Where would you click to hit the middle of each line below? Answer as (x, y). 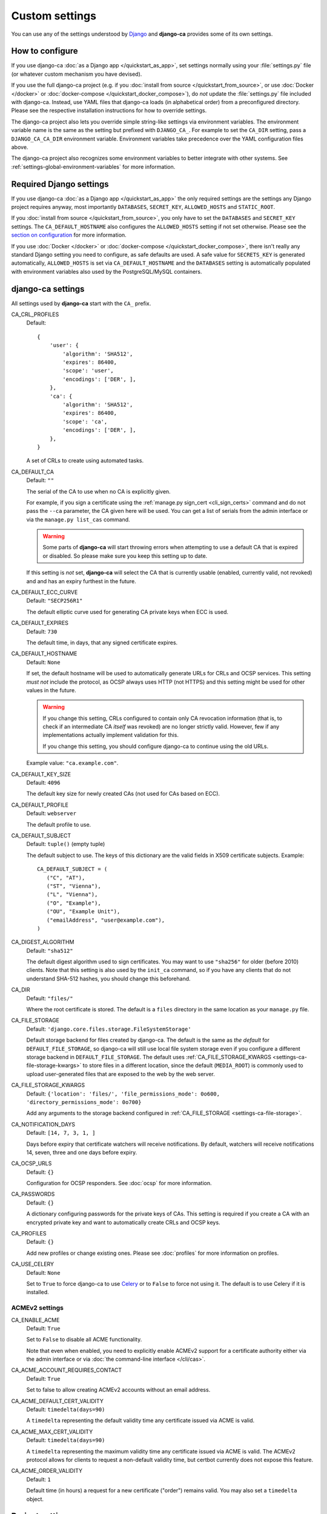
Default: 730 (42, 631)
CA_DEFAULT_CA (33, 472)
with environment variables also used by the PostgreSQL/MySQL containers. (107, 271)
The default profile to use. (59, 824)
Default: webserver (51, 813)
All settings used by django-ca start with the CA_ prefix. (81, 303)
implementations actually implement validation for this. (111, 735)
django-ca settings (48, 289)
